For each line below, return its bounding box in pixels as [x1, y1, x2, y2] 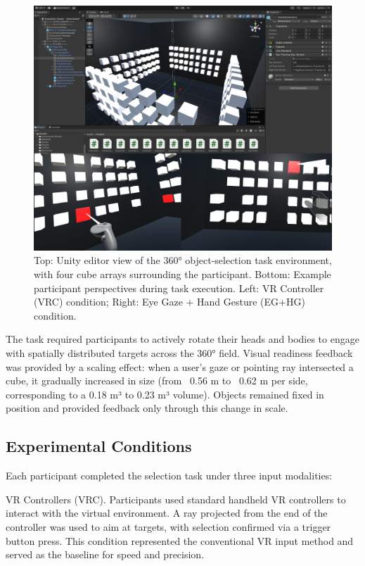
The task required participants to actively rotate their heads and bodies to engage [6, 332, 359, 346]
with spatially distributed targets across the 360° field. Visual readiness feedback [6, 345, 353, 360]
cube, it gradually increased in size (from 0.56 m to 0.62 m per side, [6, 373, 308, 388]
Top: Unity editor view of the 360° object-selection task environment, [34, 253, 332, 268]
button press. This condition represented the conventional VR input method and [6, 533, 354, 548]
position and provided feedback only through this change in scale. [6, 401, 288, 415]
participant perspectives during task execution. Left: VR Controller [34, 280, 324, 295]
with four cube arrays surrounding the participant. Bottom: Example [34, 267, 331, 281]
